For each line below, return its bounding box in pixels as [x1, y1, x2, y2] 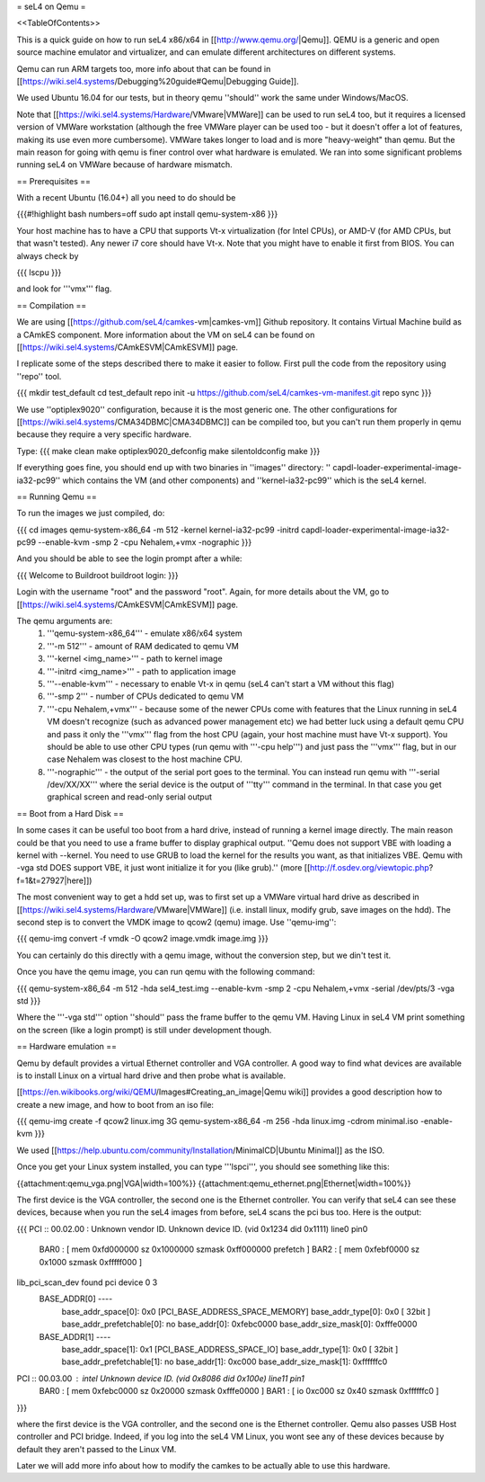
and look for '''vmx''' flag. [16, 283, 112, 294]
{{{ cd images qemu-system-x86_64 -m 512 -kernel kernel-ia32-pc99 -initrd [16, 524, 300, 535]
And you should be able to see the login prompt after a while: [16, 553, 242, 564]
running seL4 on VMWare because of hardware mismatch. [16, 159, 233, 170]
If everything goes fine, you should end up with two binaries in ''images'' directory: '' [16, 462, 331, 473]
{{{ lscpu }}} [16, 267, 62, 278]
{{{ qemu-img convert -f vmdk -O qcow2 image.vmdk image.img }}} [16, 933, 269, 944]
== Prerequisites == [16, 175, 92, 186]
